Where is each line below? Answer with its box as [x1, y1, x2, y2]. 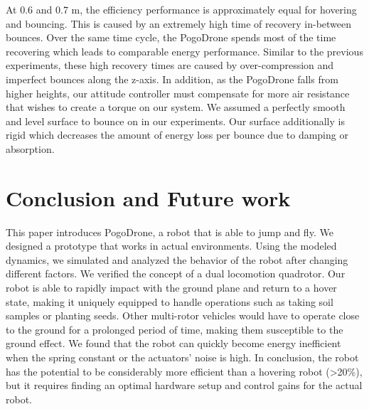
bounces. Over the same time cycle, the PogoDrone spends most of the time [6, 30, 336, 45]
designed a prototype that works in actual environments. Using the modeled [6, 238, 337, 253]
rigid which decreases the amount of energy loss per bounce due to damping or [6, 127, 348, 142]
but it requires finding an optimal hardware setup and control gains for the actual [6, 378, 363, 393]
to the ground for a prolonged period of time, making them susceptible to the [6, 322, 343, 336]
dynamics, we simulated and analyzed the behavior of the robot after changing [6, 252, 348, 267]
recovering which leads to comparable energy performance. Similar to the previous [6, 43, 363, 58]
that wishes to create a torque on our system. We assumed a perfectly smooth [6, 100, 346, 115]
